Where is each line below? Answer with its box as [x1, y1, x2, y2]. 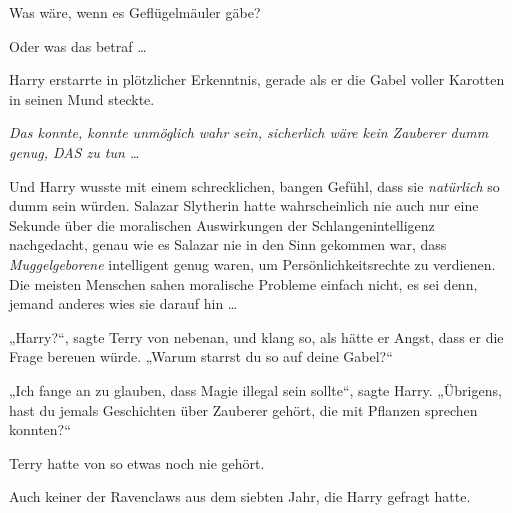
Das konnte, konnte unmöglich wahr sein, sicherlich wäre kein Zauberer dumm [9, 122, 489, 143]
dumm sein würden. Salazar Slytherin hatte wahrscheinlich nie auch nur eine [9, 195, 479, 216]
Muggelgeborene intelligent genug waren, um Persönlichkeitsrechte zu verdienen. [9, 253, 496, 274]
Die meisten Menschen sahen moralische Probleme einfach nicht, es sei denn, [9, 273, 478, 294]
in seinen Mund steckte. [9, 88, 155, 109]
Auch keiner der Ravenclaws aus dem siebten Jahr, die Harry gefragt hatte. [9, 486, 471, 507]
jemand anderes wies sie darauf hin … [9, 293, 238, 314]
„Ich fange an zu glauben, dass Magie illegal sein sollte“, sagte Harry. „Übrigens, [9, 379, 502, 400]
